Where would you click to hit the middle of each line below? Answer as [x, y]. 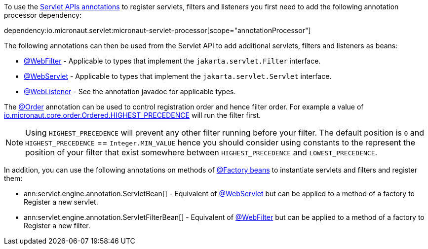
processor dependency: [43, 15]
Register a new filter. [57, 226]
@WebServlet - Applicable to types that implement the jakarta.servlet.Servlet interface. [178, 76]
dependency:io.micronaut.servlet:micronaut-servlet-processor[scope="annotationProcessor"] [157, 30]
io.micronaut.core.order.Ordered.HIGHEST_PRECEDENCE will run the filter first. [133, 115]
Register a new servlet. [61, 202]
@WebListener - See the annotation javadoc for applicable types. [130, 91]
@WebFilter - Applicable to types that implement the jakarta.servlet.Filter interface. [172, 61]
